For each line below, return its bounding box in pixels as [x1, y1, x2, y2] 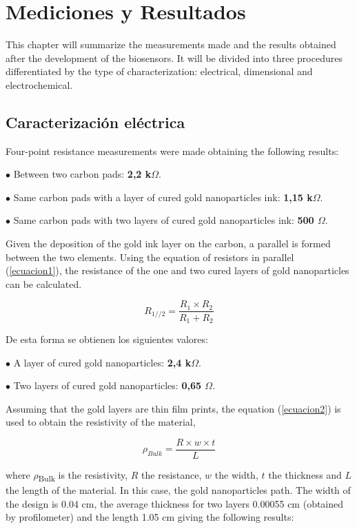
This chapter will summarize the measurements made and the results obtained [6, 37, 336, 52]
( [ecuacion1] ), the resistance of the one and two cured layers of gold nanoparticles [6, 263, 349, 278]
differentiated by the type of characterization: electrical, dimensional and [6, 64, 313, 79]
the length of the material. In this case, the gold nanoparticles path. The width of [6, 483, 351, 497]
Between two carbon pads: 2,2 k [13, 167, 152, 181]
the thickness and [268, 468, 342, 481]
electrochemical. [6, 77, 73, 92]
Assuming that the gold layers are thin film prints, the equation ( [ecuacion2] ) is [6, 401, 341, 415]
